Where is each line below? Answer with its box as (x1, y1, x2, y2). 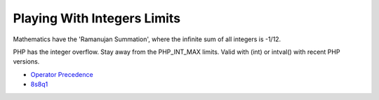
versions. (13, 57, 40, 66)
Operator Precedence (30, 70, 94, 78)
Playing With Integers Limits (13, 10, 181, 26)
